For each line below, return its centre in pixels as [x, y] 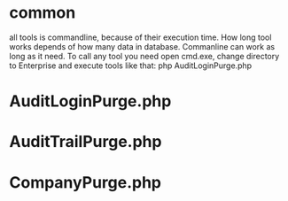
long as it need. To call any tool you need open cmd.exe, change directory [144, 56]
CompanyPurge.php [86, 182]
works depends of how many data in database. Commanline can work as [142, 46]
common [43, 13]
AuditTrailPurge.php [86, 142]
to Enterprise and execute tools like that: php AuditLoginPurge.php [131, 66]
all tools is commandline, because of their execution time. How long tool [140, 37]
